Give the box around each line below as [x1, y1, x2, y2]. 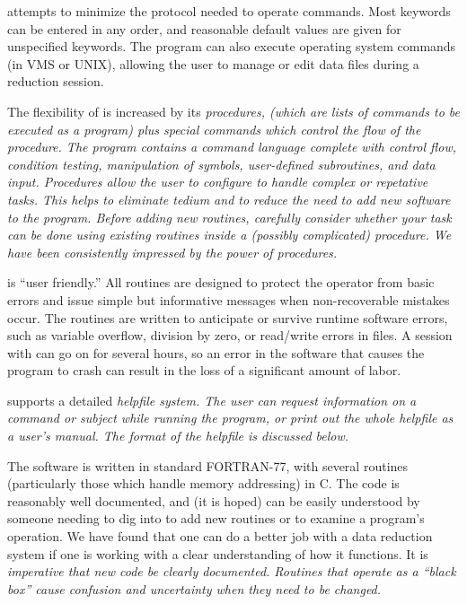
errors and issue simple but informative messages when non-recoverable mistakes [7, 290, 450, 309]
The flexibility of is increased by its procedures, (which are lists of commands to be [7, 101, 460, 120]
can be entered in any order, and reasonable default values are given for [7, 19, 401, 38]
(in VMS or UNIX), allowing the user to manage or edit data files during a [7, 54, 419, 73]
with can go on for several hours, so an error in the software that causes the [7, 343, 425, 362]
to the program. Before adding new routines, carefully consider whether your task [7, 207, 452, 226]
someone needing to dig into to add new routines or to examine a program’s [7, 509, 425, 528]
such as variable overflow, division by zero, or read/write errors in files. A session [7, 326, 453, 345]
